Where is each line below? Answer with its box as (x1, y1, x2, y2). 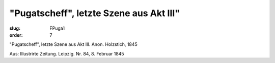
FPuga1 (49, 25, 65, 31)
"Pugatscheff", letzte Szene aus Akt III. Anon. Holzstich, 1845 (9, 41, 137, 47)
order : (9, 32, 23, 38)
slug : (9, 25, 20, 31)
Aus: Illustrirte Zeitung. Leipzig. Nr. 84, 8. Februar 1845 (9, 50, 124, 56)
